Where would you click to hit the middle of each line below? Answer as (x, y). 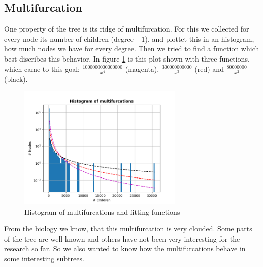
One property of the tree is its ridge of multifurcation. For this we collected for (127, 29)
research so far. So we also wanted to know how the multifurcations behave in (125, 248)
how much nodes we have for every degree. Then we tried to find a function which (132, 49)
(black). (16, 79)
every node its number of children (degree (69, 38)
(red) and (209, 68)
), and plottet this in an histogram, (200, 38)
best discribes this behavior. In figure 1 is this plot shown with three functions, (127, 58)
